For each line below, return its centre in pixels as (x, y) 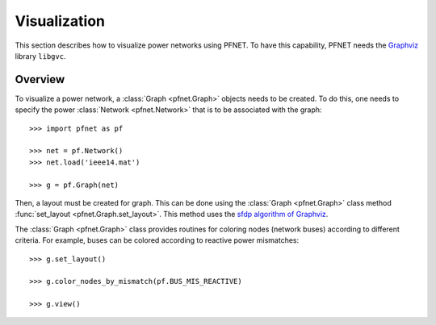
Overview (40, 79)
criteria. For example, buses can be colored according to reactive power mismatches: (157, 240)
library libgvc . (40, 56)
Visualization (60, 21)
